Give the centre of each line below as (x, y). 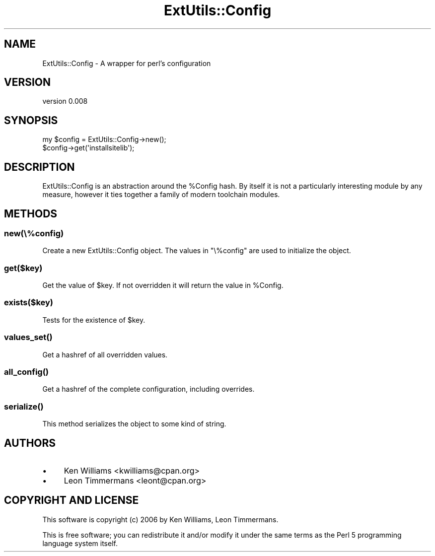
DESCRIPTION (39, 167)
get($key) (23, 268)
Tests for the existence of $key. (94, 320)
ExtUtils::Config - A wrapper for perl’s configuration (127, 63)
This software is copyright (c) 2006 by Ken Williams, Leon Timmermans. (160, 519)
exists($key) (29, 303)
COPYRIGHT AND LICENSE (72, 500)
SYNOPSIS (31, 120)
